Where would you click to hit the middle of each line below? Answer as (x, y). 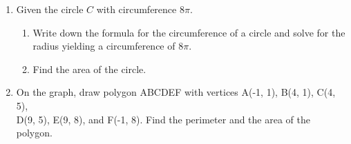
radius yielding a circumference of (104, 46)
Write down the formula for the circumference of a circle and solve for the (189, 32)
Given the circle (50, 9)
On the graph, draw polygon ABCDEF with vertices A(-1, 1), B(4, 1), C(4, (176, 92)
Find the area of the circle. (89, 69)
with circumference (136, 9)
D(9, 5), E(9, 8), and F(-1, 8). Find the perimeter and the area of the (163, 119)
